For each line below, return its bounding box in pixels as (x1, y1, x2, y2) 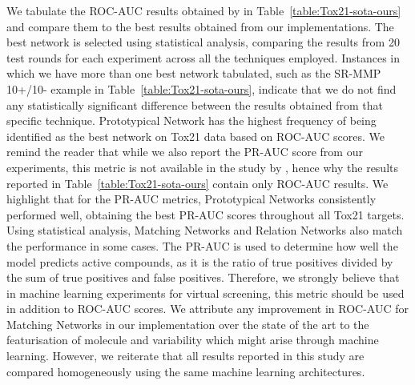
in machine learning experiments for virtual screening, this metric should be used (6, 284, 405, 301)
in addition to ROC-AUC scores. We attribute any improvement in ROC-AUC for (6, 300, 409, 317)
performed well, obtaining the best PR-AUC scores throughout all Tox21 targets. (6, 206, 405, 223)
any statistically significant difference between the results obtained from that (6, 96, 383, 113)
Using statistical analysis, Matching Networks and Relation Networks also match (6, 222, 403, 239)
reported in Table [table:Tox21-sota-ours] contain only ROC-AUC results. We (6, 174, 389, 191)
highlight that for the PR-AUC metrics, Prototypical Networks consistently (6, 190, 377, 207)
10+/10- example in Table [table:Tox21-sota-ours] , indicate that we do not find (6, 80, 397, 97)
